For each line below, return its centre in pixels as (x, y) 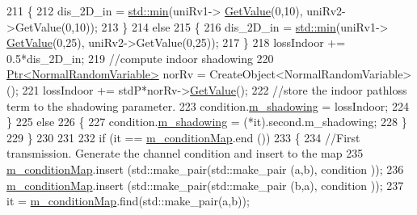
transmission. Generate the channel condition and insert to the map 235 (185, 153)
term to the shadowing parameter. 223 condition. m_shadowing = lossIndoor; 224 (208, 105)
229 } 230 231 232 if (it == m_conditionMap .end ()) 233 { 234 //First (183, 137)
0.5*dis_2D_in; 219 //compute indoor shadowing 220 (140, 58)
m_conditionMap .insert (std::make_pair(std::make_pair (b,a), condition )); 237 (205, 185)
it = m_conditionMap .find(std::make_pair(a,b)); (128, 201)
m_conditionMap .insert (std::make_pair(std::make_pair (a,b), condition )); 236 (205, 169)
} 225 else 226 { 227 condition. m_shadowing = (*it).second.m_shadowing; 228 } (207, 122)
